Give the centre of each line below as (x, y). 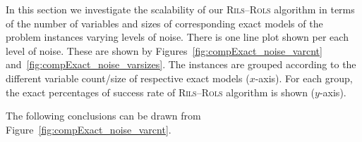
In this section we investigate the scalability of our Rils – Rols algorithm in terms (180, 9)
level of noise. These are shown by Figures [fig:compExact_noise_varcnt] (164, 50)
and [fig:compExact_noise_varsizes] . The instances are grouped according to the (181, 64)
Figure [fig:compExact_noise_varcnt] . (89, 129)
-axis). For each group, (304, 78)
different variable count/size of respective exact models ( (128, 78)
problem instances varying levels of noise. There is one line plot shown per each (177, 37)
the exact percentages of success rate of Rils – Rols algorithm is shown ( (161, 92)
